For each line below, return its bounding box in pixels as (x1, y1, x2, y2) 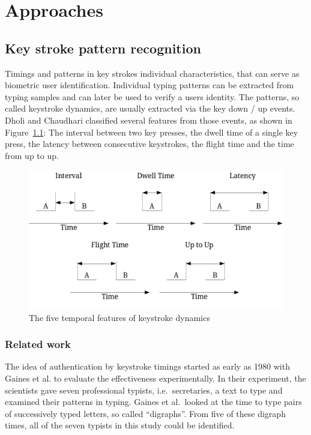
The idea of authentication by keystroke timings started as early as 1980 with (5, 360, 290, 373)
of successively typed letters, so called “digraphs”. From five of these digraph (5, 407, 286, 419)
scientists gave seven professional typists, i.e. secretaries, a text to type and (5, 383, 283, 396)
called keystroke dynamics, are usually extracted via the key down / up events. (5, 102, 295, 115)
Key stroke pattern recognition (5, 38, 201, 57)
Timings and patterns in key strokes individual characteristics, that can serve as (5, 67, 300, 79)
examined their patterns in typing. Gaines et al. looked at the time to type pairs (5, 395, 302, 408)
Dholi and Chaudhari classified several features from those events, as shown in (5, 113, 292, 126)
